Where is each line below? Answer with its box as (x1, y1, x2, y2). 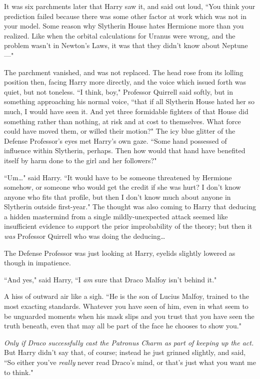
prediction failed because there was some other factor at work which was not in (4, 11, 247, 21)
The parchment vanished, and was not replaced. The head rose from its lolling (4, 67, 243, 77)
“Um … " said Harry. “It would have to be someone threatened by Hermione (4, 172, 232, 182)
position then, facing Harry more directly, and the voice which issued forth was (4, 77, 246, 87)
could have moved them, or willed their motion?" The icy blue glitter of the (4, 126, 235, 136)
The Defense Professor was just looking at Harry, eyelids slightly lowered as (4, 247, 235, 258)
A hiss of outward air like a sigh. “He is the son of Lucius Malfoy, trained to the (4, 291, 249, 301)
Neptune (222, 40, 248, 51)
